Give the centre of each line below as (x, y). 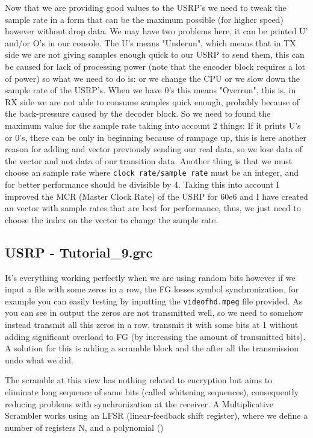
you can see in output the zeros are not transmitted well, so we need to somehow (154, 313)
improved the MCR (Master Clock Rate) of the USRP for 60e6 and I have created (156, 196)
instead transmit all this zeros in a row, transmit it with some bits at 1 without (152, 324)
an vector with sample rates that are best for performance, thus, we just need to (153, 208)
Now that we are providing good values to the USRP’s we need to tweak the (146, 7)
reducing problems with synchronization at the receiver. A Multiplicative (139, 403)
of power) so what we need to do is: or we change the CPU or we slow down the (153, 78)
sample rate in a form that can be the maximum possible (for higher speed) (144, 19)
